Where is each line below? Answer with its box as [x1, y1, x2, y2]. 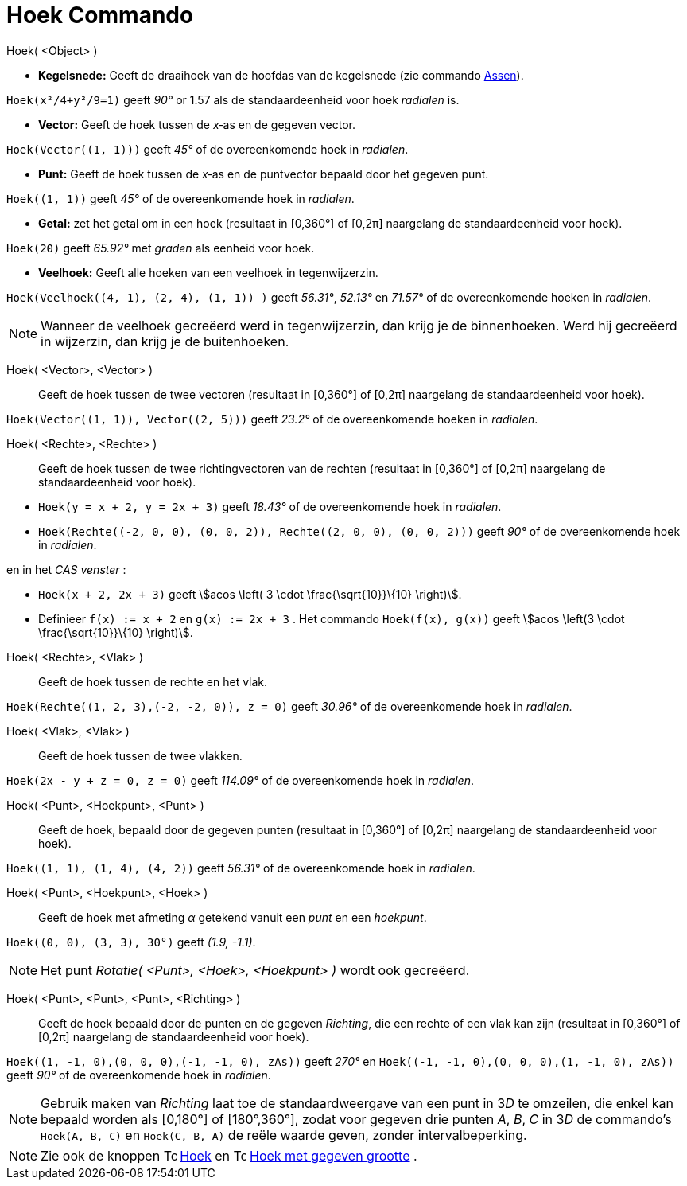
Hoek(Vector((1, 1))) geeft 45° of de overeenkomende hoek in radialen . [6, 142, 409, 156]
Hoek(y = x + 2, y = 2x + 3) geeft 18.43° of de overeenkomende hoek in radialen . [38, 499, 502, 513]
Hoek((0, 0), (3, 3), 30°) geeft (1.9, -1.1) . [6, 934, 256, 949]
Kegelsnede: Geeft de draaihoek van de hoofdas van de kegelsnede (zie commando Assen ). [38, 68, 524, 82]
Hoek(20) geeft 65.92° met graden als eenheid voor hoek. [6, 240, 315, 255]
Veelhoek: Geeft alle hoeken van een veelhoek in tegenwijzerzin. [38, 265, 378, 279]
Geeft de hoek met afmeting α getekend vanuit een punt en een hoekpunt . [38, 910, 427, 924]
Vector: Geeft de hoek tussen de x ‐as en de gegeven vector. [38, 117, 356, 131]
